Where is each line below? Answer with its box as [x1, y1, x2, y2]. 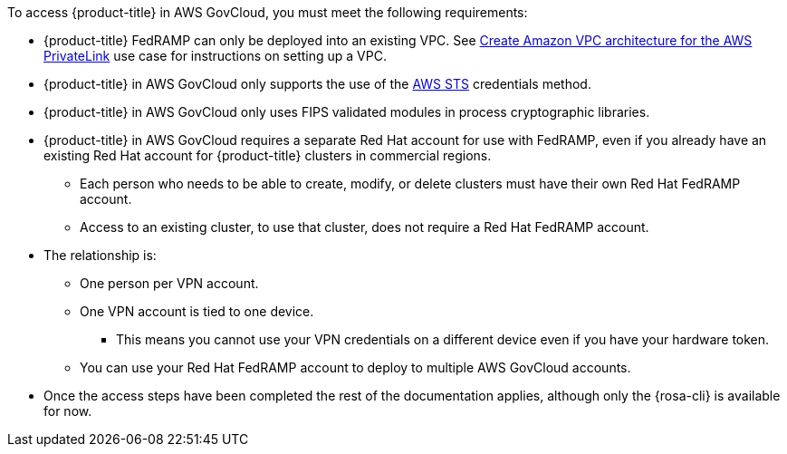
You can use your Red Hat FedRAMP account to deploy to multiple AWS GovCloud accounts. [80, 360, 631, 375]
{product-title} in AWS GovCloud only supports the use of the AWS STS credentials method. [43, 76, 591, 92]
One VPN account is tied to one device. [80, 304, 314, 319]
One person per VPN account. [80, 275, 259, 291]
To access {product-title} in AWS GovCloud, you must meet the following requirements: [7, 5, 528, 20]
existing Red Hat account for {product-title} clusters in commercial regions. [43, 148, 492, 163]
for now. [43, 403, 92, 419]
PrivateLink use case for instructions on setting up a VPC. [43, 48, 387, 63]
